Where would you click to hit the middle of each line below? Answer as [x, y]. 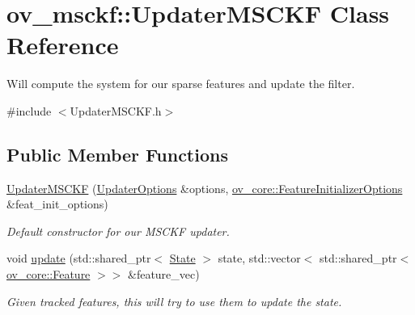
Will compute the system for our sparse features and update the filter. [181, 84]
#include [29, 110]
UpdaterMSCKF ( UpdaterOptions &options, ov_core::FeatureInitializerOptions [205, 188]
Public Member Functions [117, 154]
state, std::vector [259, 258]
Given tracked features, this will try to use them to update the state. [174, 301]
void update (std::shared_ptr [79, 258]
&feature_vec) [163, 274]
